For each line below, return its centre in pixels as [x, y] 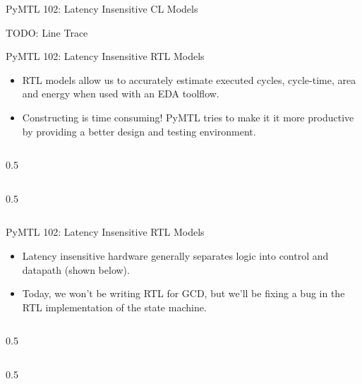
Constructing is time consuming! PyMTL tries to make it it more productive [188, 117]
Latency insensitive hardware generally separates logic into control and [175, 255]
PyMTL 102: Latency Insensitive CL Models [102, 8]
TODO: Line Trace [47, 32]
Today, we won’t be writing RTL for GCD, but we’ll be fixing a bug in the [183, 293]
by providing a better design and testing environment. [139, 131]
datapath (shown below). [76, 269]
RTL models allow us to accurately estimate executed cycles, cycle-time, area [189, 79]
